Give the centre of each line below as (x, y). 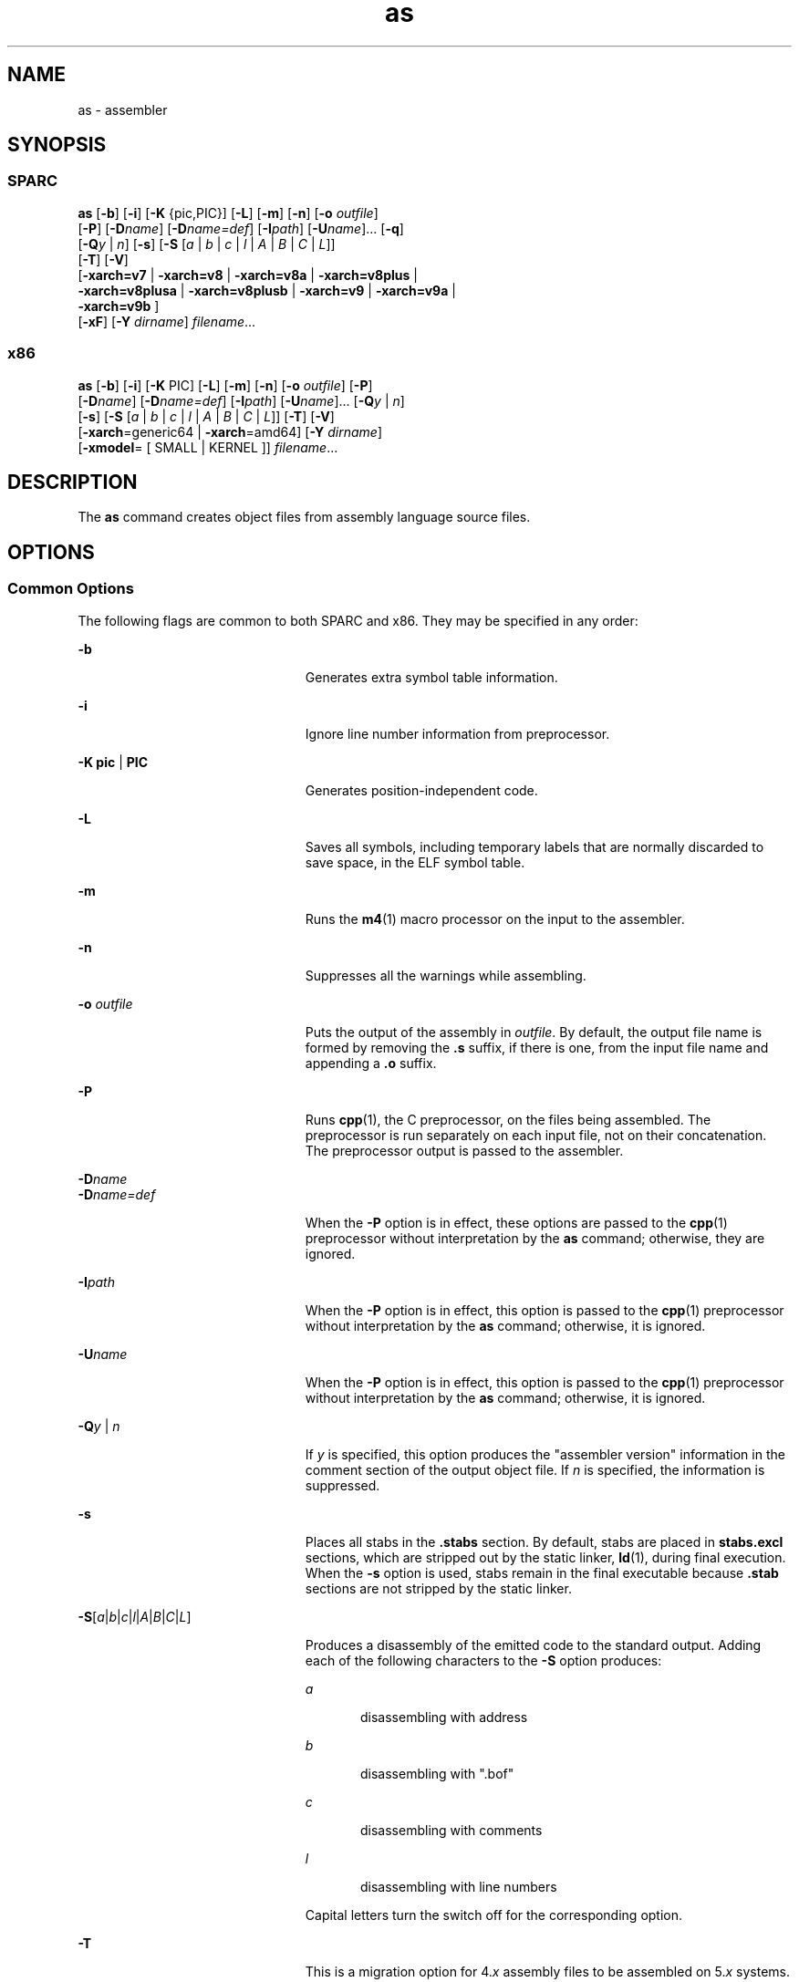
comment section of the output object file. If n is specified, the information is (535, 1469)
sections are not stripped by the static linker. (438, 1588)
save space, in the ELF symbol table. (415, 862)
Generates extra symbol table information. (431, 677)
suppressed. (342, 1485)
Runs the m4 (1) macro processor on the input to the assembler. (495, 918)
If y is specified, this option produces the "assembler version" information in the (545, 1454)
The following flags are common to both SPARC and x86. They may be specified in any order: (358, 620)
